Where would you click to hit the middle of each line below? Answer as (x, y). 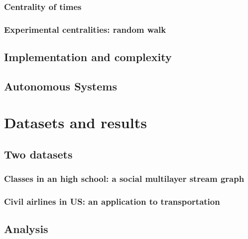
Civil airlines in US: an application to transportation (112, 201)
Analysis (26, 229)
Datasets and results (75, 122)
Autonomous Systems (61, 86)
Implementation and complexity (88, 57)
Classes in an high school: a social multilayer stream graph (124, 179)
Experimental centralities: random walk (85, 29)
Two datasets (38, 154)
